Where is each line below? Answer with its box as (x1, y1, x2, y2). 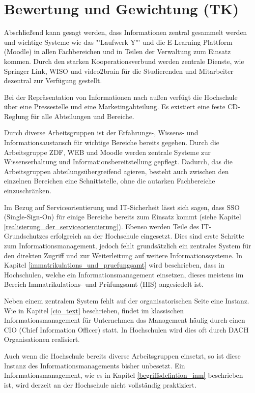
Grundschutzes (4, 231, 48, 241)
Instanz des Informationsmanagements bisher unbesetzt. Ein (4, 360, 185, 370)
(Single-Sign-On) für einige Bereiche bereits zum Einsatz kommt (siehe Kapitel (4, 212, 241, 222)
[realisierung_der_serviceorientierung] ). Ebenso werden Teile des (4, 221, 199, 231)
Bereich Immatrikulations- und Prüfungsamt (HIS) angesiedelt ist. (4, 279, 204, 289)
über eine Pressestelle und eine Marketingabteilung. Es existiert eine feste (4, 101, 226, 112)
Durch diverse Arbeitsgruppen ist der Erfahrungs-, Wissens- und (4, 127, 198, 138)
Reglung (4, 111, 28, 121)
